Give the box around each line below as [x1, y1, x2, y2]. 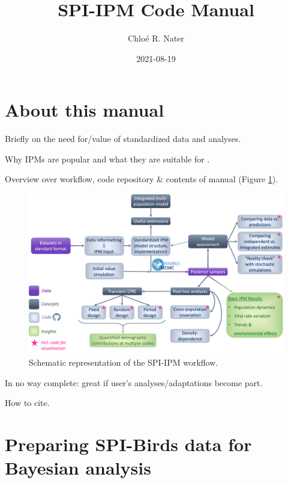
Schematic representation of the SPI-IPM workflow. [29, 356, 218, 369]
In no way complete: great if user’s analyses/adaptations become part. [5, 376, 263, 389]
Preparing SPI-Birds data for [5, 432, 252, 457]
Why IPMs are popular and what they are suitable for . [5, 152, 210, 165]
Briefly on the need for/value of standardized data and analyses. [5, 132, 241, 145]
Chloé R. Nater [128, 32, 184, 45]
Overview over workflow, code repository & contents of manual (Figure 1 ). [5, 173, 278, 185]
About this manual [5, 97, 164, 122]
